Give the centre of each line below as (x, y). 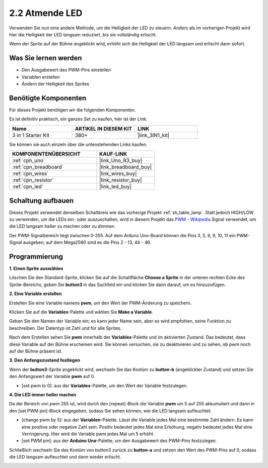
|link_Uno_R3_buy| (121, 161)
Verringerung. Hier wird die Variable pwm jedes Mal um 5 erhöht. (88, 434)
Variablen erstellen (41, 77)
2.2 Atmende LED (46, 13)
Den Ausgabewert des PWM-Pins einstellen (66, 70)
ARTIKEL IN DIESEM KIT (103, 128)
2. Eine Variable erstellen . (36, 294)
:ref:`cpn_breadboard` (38, 167)
